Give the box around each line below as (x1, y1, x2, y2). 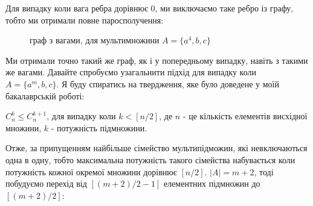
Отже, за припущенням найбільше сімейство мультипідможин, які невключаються (5, 142, 308, 154)
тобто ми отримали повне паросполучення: (5, 13, 164, 26)
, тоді (254, 165, 274, 178)
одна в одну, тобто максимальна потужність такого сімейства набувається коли (5, 153, 295, 166)
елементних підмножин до (163, 177, 260, 190)
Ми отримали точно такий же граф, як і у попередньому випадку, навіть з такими (5, 54, 308, 66)
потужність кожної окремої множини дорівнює (5, 165, 177, 178)
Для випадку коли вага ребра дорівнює (5, 2, 148, 14)
